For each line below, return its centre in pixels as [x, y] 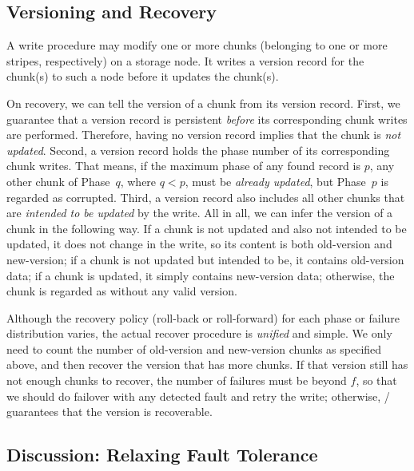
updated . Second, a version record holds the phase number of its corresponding [198, 150]
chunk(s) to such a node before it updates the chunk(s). [143, 76]
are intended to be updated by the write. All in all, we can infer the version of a [200, 213]
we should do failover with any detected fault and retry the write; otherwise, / [198, 396]
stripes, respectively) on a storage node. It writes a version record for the [185, 60]
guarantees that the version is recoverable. [109, 412]
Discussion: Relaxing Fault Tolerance [162, 455]
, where [138, 181]
